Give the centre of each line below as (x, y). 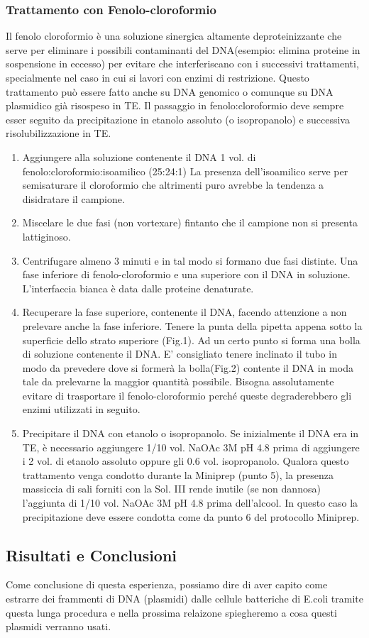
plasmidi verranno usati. (59, 626)
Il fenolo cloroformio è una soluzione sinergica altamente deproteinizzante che (174, 36)
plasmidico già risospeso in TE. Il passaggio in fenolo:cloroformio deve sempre (175, 105)
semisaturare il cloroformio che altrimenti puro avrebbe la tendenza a (173, 185)
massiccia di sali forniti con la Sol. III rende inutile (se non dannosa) (171, 489)
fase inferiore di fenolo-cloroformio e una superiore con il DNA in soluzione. (186, 274)
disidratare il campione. (73, 198)
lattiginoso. (46, 236)
